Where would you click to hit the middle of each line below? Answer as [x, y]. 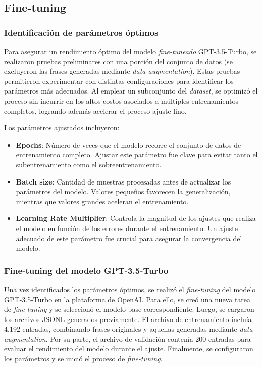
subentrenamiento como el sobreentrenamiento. [89, 164]
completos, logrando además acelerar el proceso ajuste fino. [95, 110]
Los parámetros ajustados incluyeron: [62, 128]
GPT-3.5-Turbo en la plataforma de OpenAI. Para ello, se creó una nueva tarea [127, 299]
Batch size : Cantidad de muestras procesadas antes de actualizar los [123, 181]
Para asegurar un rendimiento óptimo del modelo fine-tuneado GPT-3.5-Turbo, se [130, 51]
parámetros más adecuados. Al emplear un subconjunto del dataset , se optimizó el [131, 91]
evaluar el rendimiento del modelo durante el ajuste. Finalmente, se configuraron [129, 349]
